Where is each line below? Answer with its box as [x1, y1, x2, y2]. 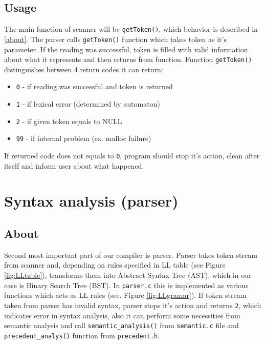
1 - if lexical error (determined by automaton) [16, 98, 160, 109]
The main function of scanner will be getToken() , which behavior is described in [4, 24, 258, 34]
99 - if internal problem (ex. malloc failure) [16, 133, 151, 144]
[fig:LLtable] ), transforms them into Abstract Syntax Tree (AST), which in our [4, 270, 252, 280]
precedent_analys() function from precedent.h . [4, 330, 160, 340]
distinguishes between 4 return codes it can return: [4, 64, 163, 74]
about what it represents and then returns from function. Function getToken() [4, 54, 252, 65]
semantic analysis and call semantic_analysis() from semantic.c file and [4, 320, 239, 331]
